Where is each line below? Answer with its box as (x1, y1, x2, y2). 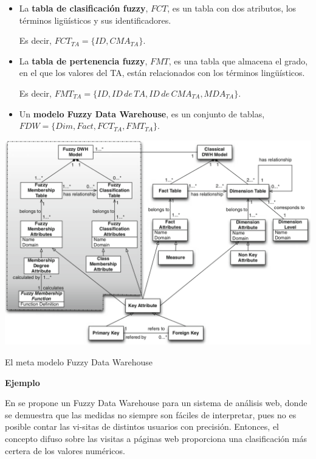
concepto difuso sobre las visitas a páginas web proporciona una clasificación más (5, 432, 307, 444)
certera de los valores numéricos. (5, 444, 125, 457)
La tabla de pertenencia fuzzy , (19, 54, 148, 67)
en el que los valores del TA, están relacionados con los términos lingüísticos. (19, 66, 305, 79)
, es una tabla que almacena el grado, (168, 54, 308, 67)
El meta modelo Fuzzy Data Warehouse (5, 356, 153, 368)
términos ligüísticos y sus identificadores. (19, 13, 171, 26)
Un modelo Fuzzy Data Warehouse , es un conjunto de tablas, (19, 107, 265, 120)
